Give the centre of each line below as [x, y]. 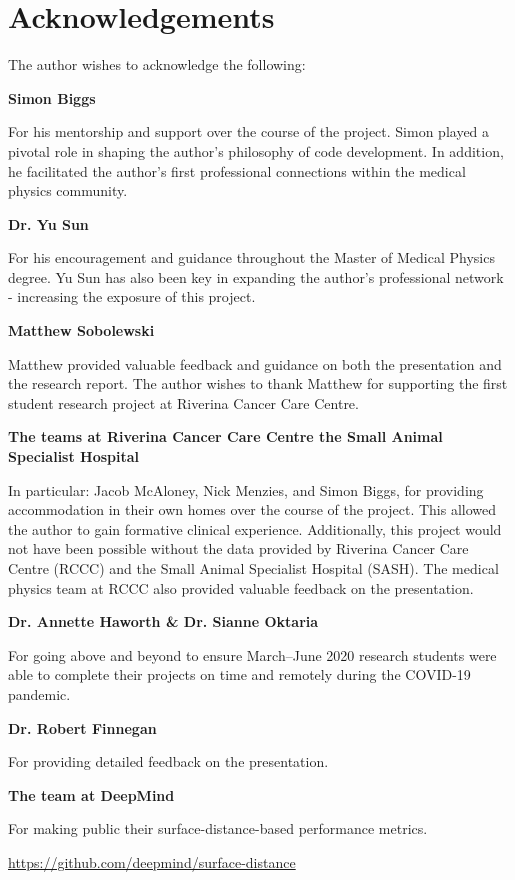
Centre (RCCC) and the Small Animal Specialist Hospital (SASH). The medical [253, 568]
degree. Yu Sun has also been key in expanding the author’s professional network [256, 276]
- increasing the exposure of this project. [132, 296]
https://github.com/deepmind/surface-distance [152, 861]
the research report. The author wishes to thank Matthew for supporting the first [258, 383]
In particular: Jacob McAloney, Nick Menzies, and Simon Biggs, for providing [246, 489]
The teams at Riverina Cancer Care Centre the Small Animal [225, 436]
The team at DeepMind [91, 794]
